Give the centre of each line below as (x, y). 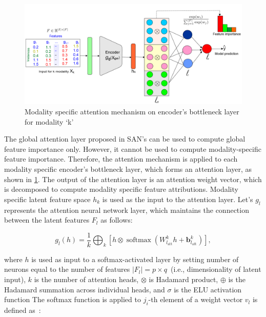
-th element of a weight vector (196, 299)
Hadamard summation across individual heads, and (85, 289)
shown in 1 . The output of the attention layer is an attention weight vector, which (133, 179)
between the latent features (47, 220)
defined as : (23, 310)
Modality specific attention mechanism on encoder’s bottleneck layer (132, 112)
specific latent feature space (47, 199)
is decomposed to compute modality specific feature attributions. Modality (121, 189)
